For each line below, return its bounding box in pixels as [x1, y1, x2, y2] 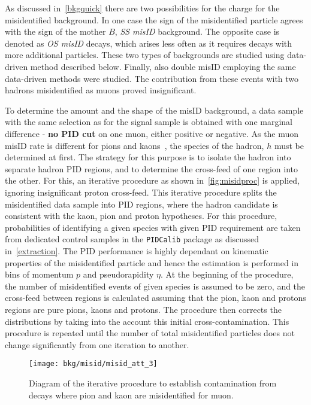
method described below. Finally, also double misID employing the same [30, 60, 296, 72]
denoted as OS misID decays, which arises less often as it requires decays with [5, 36, 292, 49]
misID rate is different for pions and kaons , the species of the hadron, [5, 139, 264, 151]
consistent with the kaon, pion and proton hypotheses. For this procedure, [5, 209, 277, 222]
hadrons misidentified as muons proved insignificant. [5, 84, 197, 96]
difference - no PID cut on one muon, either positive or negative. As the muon [5, 127, 299, 139]
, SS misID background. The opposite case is [114, 25, 280, 38]
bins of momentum [5, 268, 74, 281]
